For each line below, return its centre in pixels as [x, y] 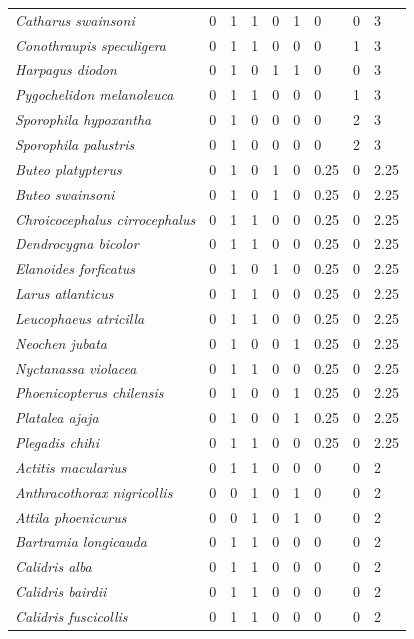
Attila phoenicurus [71, 516]
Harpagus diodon [66, 69]
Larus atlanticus [64, 293]
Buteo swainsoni [65, 193]
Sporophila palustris [75, 143]
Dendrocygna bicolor [77, 243]
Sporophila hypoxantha [83, 119]
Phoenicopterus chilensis [89, 392]
